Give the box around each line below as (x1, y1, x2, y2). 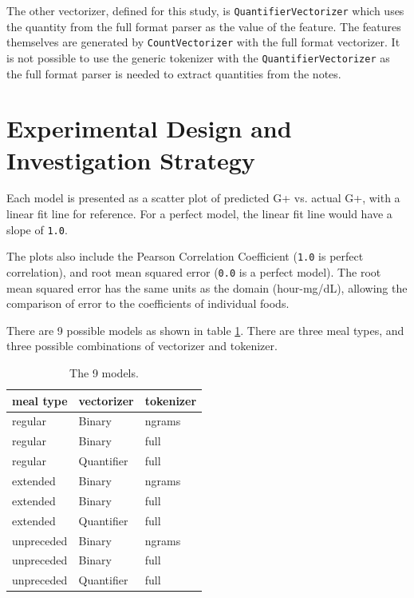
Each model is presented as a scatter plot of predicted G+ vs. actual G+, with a (6, 189, 400, 206)
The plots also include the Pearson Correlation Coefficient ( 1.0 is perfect (6, 248, 364, 265)
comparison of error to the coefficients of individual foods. (6, 295, 290, 312)
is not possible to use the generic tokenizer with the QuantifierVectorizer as (6, 49, 390, 66)
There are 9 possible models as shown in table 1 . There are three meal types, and (6, 321, 404, 338)
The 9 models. (69, 365, 139, 381)
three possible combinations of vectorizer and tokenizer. (6, 337, 278, 354)
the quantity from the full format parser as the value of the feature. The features (6, 18, 401, 34)
